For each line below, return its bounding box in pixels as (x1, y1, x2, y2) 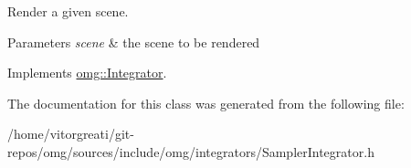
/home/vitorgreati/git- (7, 124, 134, 143)
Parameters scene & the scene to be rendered (7, 32, 260, 51)
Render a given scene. (7, 2, 129, 20)
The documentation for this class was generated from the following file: (7, 93, 405, 112)
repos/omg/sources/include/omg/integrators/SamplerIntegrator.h (7, 142, 374, 161)
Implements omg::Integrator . (7, 63, 167, 82)
